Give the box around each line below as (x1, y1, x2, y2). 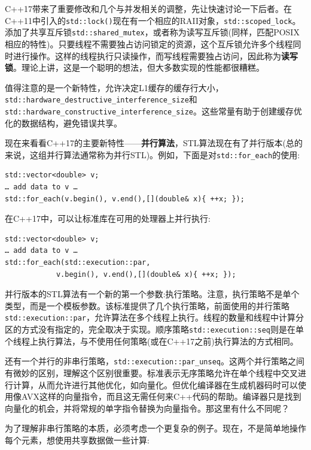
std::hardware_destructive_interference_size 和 (5, 93, 197, 105)
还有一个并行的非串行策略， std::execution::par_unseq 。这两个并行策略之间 (5, 355, 304, 367)
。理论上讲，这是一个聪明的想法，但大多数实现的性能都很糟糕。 (13, 61, 264, 74)
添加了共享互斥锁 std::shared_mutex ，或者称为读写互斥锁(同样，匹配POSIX (5, 26, 300, 38)
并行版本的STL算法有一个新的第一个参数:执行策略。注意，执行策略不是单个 (5, 288, 300, 300)
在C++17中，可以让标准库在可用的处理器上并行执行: (5, 212, 211, 225)
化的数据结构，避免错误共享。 (5, 116, 122, 129)
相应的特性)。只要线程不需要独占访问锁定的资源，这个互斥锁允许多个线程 (5, 37, 293, 50)
